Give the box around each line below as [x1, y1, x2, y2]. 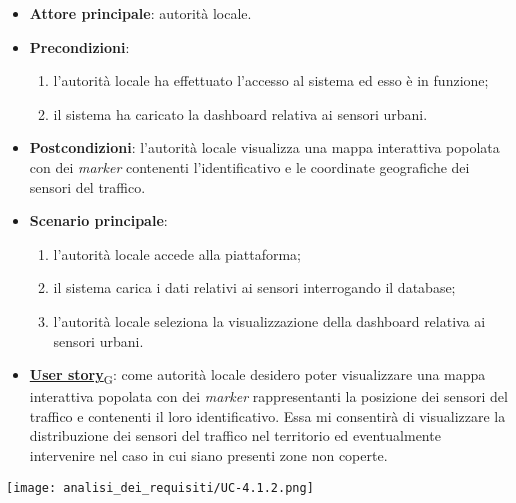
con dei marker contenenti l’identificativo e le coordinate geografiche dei [29, 156, 470, 177]
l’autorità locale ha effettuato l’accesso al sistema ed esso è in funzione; [53, 70, 489, 91]
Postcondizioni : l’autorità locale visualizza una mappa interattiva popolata [29, 137, 500, 158]
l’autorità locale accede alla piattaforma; [53, 243, 302, 264]
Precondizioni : [29, 36, 130, 57]
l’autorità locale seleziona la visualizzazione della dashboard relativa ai [53, 310, 486, 331]
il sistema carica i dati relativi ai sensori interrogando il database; [53, 277, 456, 298]
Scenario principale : [29, 210, 168, 231]
